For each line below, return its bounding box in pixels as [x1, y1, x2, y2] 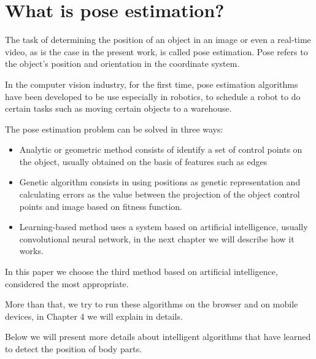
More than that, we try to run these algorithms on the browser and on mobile [5, 298, 298, 311]
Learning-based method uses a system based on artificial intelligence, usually [19, 220, 308, 233]
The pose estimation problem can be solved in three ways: [5, 122, 223, 135]
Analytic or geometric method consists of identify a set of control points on [19, 143, 303, 156]
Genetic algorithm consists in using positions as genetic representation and [19, 176, 301, 188]
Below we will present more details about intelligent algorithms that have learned [5, 330, 311, 343]
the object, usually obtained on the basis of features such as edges [19, 155, 268, 168]
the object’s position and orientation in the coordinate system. [5, 57, 240, 70]
